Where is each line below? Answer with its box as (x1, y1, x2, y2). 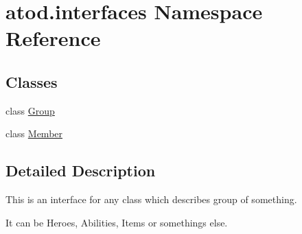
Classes (5, 71, 58, 92)
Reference (5, 24, 101, 52)
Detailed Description (5, 160, 156, 181)
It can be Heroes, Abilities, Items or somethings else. (5, 215, 228, 229)
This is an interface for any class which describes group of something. (5, 192, 297, 207)
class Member (5, 126, 63, 141)
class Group (5, 103, 55, 117)
